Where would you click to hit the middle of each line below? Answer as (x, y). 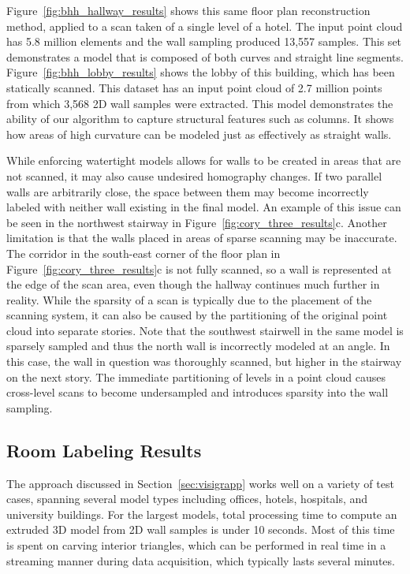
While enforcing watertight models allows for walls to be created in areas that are (204, 160)
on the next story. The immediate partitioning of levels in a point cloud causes (196, 376)
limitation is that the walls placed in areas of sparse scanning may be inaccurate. (202, 238)
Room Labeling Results (104, 450)
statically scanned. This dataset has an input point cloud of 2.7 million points (194, 87)
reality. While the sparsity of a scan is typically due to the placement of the (189, 299)
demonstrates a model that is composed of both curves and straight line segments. (205, 56)
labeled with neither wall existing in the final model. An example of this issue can (204, 207)
